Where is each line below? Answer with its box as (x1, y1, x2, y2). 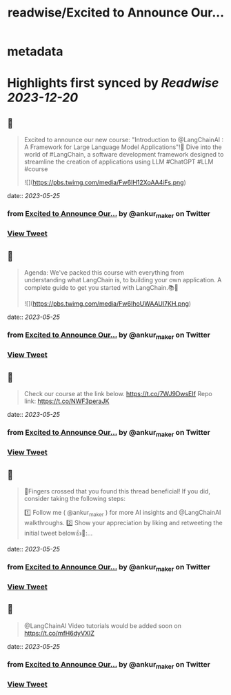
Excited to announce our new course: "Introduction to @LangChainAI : (23, 136, 224, 144)
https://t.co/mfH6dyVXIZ (23, 629, 95, 637)
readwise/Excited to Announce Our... (8, 5, 224, 21)
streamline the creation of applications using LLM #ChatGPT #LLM (23, 157, 214, 166)
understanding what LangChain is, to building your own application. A (23, 276, 222, 284)
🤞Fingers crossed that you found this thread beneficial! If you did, (23, 487, 210, 495)
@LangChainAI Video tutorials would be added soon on (23, 621, 181, 629)
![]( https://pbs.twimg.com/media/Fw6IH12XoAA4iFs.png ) (23, 178, 186, 187)
